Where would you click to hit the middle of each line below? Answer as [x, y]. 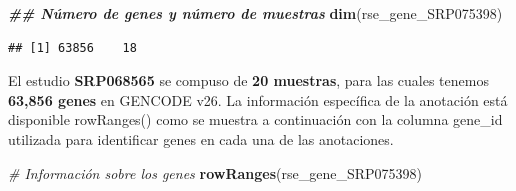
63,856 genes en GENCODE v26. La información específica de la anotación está [258, 99]
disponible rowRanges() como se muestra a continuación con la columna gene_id [255, 119]
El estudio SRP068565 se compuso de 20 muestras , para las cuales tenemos [248, 80]
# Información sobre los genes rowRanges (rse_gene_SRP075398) [215, 172]
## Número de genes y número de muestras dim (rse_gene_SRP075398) [255, 13]
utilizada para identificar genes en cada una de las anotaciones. [201, 138]
